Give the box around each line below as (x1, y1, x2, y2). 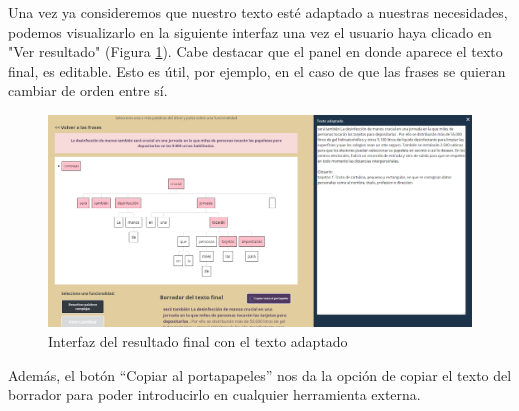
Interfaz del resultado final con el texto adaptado (48, 330, 348, 351)
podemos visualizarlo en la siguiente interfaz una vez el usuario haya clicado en (8, 21, 492, 42)
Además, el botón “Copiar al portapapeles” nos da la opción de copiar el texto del (8, 364, 512, 385)
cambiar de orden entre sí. (8, 80, 168, 101)
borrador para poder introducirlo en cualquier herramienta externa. (8, 384, 421, 405)
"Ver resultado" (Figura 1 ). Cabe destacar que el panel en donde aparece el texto (8, 41, 503, 62)
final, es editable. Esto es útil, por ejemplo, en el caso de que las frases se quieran (8, 60, 506, 81)
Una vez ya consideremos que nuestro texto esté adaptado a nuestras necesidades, (8, 2, 508, 22)
